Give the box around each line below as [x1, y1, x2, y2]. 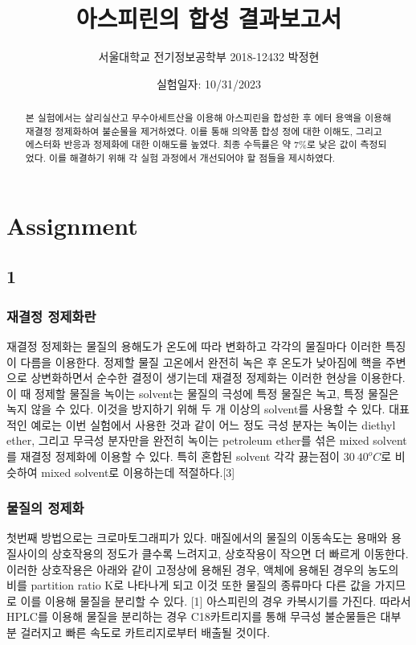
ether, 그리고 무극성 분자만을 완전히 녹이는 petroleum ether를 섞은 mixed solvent [6, 432, 407, 449]
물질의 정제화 [6, 498, 84, 518]
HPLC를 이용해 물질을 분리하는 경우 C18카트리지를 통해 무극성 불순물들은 [6, 608, 377, 625]
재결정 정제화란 [6, 306, 96, 326]
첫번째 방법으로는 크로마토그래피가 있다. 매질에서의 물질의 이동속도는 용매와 [6, 529, 388, 546]
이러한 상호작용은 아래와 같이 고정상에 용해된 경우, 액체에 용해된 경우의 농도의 [6, 561, 399, 577]
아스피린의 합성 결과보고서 [75, 2, 342, 35]
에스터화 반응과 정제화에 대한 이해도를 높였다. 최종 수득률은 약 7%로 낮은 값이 [25, 138, 357, 151]
